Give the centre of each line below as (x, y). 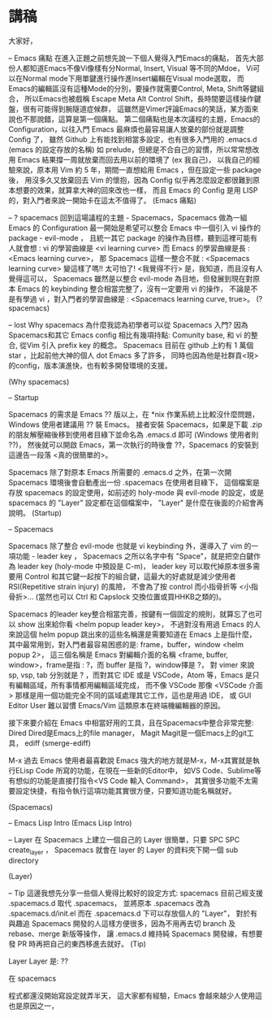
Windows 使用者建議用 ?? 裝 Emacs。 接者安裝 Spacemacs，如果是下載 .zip (135, 424)
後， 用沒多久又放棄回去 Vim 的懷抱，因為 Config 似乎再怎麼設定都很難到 (131, 180)
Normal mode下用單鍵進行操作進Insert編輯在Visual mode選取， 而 (134, 78)
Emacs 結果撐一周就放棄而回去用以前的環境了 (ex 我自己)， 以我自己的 (135, 159)
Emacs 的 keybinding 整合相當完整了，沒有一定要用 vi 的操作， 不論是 (134, 289)
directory (24, 860)
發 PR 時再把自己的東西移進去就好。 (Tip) (77, 943)
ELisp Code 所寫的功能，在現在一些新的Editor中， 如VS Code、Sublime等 (138, 770)
